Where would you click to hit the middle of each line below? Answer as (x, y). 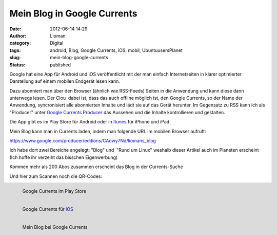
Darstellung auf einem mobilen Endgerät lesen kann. (65, 81)
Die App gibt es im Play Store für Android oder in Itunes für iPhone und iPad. (90, 122)
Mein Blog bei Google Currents (55, 227)
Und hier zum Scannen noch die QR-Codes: (56, 176)
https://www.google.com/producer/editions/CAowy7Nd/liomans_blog (83, 141)
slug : (15, 58)
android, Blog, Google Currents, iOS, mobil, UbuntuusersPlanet (116, 50)
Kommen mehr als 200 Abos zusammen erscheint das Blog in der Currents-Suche (96, 167)
